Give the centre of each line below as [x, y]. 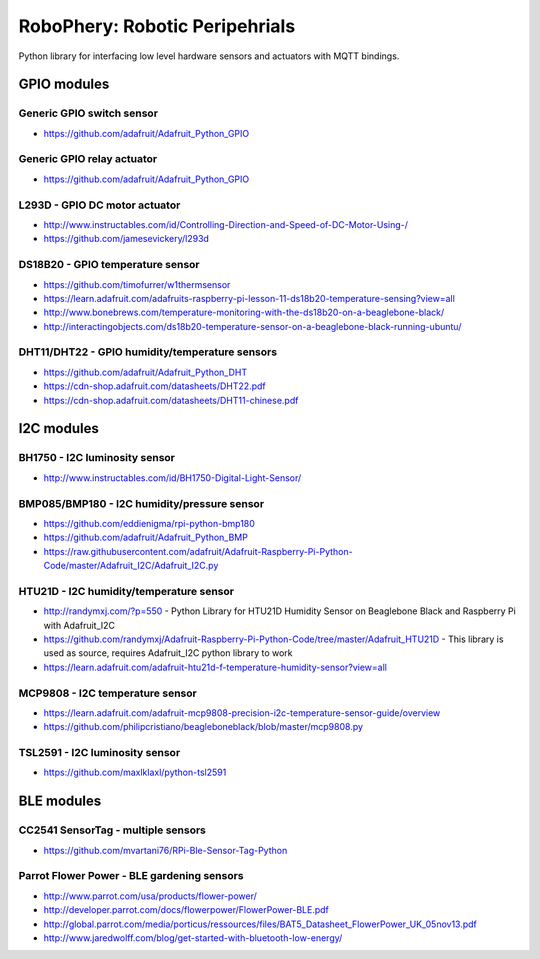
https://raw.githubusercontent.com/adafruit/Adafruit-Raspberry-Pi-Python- [198, 551]
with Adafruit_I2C [79, 625]
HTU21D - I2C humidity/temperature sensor [126, 591]
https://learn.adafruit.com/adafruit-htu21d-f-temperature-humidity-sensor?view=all [215, 667]
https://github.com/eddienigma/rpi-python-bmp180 [149, 523]
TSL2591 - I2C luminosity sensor [99, 753]
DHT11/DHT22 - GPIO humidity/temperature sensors [148, 352]
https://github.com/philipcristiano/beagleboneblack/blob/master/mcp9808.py [203, 727]
